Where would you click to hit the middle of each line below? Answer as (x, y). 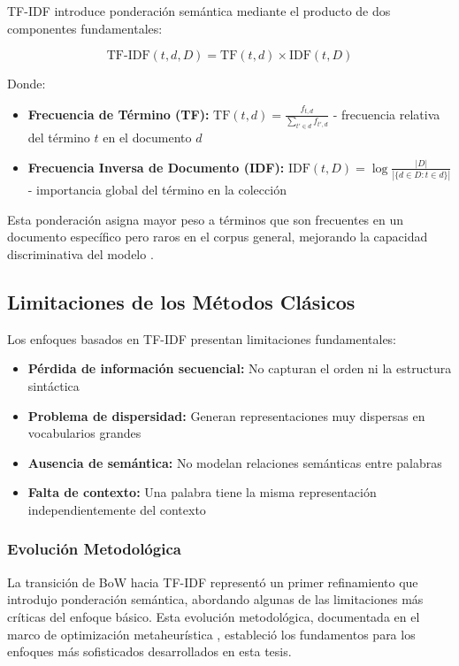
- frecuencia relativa (386, 114)
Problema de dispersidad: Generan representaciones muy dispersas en (226, 415)
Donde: (27, 84)
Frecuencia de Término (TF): (119, 114)
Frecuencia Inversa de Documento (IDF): (156, 167)
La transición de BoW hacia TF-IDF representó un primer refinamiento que (213, 582)
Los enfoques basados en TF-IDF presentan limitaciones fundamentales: (202, 338)
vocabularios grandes (84, 433)
